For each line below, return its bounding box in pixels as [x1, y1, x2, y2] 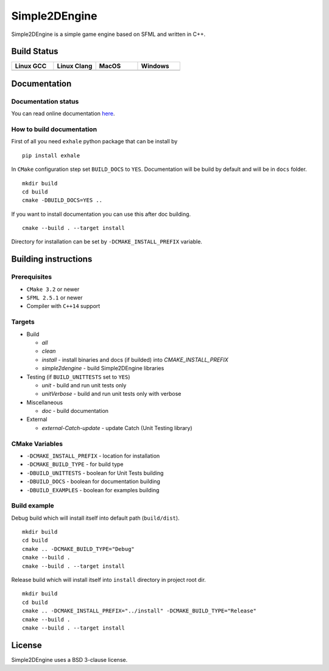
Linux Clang [57, 62, 93, 70]
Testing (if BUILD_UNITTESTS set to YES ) [26, 373, 130, 381]
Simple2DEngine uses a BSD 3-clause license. [11, 656, 128, 663]
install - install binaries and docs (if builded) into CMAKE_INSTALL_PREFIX [41, 356, 228, 363]
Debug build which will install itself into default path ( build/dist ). [11, 514, 180, 522]
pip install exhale [22, 152, 80, 159]
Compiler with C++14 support [26, 303, 101, 310]
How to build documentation [11, 125, 97, 134]
